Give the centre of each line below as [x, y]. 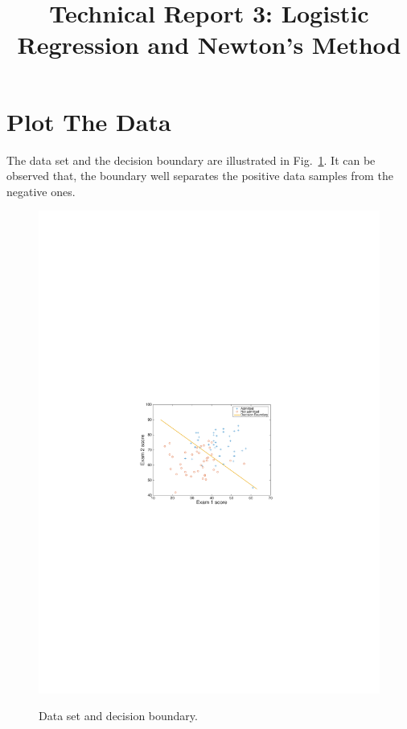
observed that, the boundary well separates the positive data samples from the [200, 176]
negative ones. [41, 191]
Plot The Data [89, 121]
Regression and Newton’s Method [209, 45]
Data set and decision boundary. [118, 716]
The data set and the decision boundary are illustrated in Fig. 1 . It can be [191, 160]
